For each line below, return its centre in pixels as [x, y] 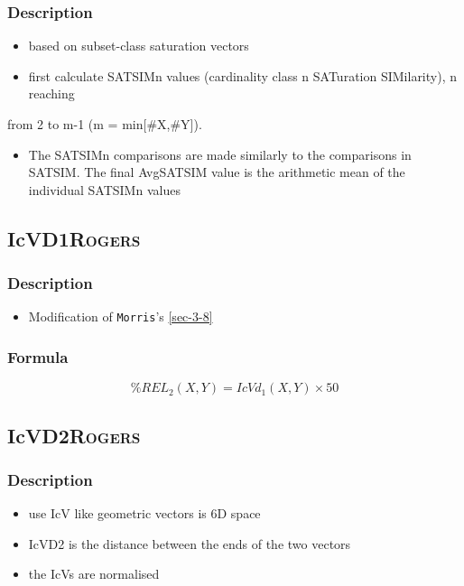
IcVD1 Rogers [74, 238]
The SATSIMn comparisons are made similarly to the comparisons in [220, 154]
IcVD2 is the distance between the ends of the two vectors [190, 543]
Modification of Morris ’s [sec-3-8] [121, 316]
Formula [38, 356]
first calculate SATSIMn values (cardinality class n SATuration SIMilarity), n [242, 75]
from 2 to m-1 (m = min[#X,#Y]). [105, 124]
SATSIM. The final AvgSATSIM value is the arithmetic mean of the [217, 172]
